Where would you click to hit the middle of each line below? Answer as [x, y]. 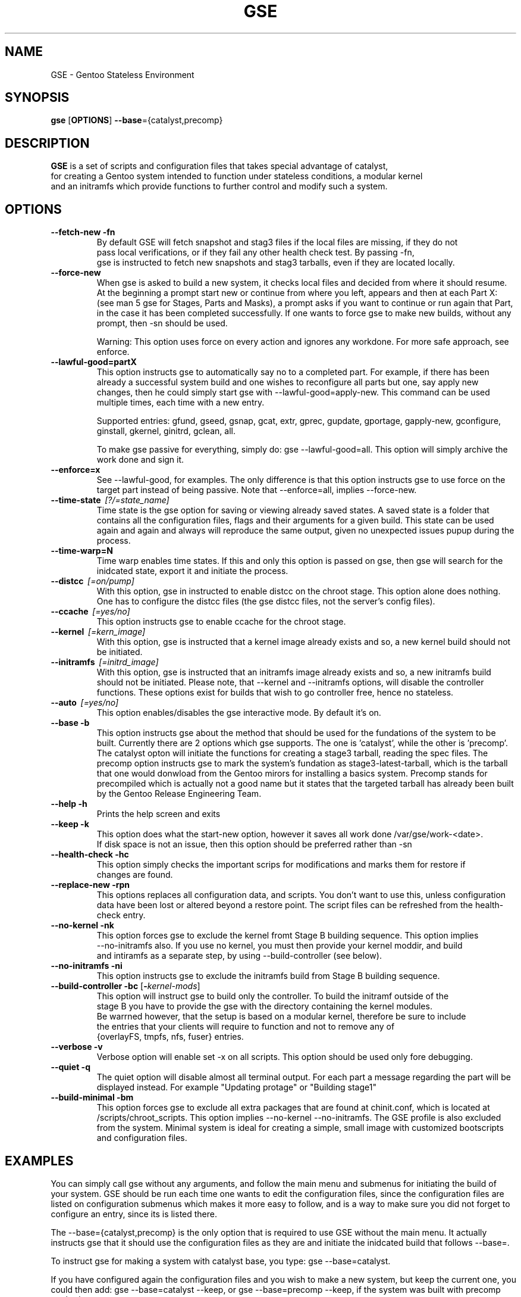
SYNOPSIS [37, 98]
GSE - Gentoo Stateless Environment [123, 74]
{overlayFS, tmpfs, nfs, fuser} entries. [170, 1037]
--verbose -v [77, 1047]
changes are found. [135, 875]
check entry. [121, 915]
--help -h [69, 804]
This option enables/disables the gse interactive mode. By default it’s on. [239, 713]
